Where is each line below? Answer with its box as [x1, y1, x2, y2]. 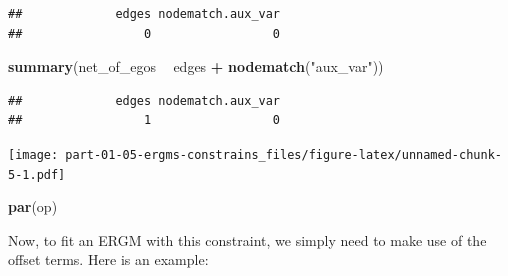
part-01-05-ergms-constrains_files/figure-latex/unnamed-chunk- [65, 147, 502, 162]
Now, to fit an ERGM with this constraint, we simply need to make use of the [8, 229, 487, 250]
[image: [8, 147, 59, 162]
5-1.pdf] [8, 167, 66, 182]
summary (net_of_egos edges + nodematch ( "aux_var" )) [8, 56, 384, 77]
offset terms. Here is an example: [8, 249, 209, 270]
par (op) [8, 196, 58, 217]
